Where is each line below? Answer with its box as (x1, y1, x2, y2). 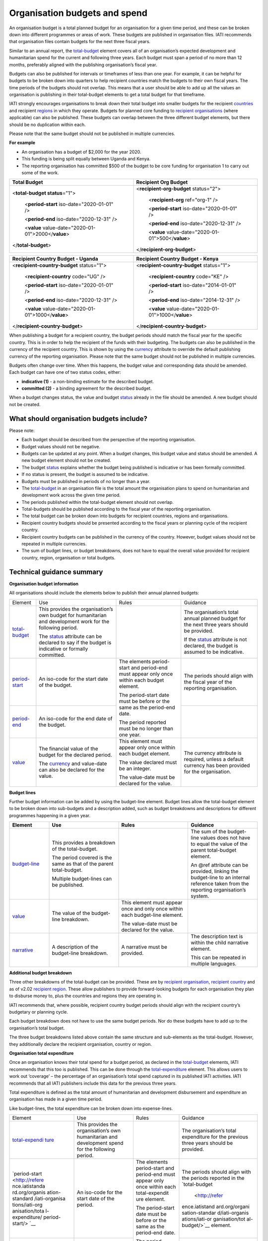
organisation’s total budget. (9, 1025, 65, 1031)
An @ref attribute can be (191, 862, 248, 869)
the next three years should (184, 621, 248, 628)
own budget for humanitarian (39, 612, 107, 619)
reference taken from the (191, 880, 249, 887)
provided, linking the (191, 868, 239, 875)
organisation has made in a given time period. (9, 1096, 103, 1102)
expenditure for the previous (182, 1133, 248, 1140)
